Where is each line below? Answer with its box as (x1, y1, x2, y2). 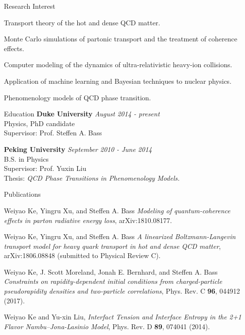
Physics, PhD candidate (4, 118, 75, 128)
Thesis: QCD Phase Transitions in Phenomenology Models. (4, 172, 180, 183)
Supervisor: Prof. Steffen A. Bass (4, 128, 102, 138)
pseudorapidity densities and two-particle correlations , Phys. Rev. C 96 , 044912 (4, 286, 240, 296)
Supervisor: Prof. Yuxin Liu (4, 163, 87, 173)
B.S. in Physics (4, 153, 49, 164)
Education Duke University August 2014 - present (4, 109, 160, 119)
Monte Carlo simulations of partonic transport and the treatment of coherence (4, 34, 237, 44)
